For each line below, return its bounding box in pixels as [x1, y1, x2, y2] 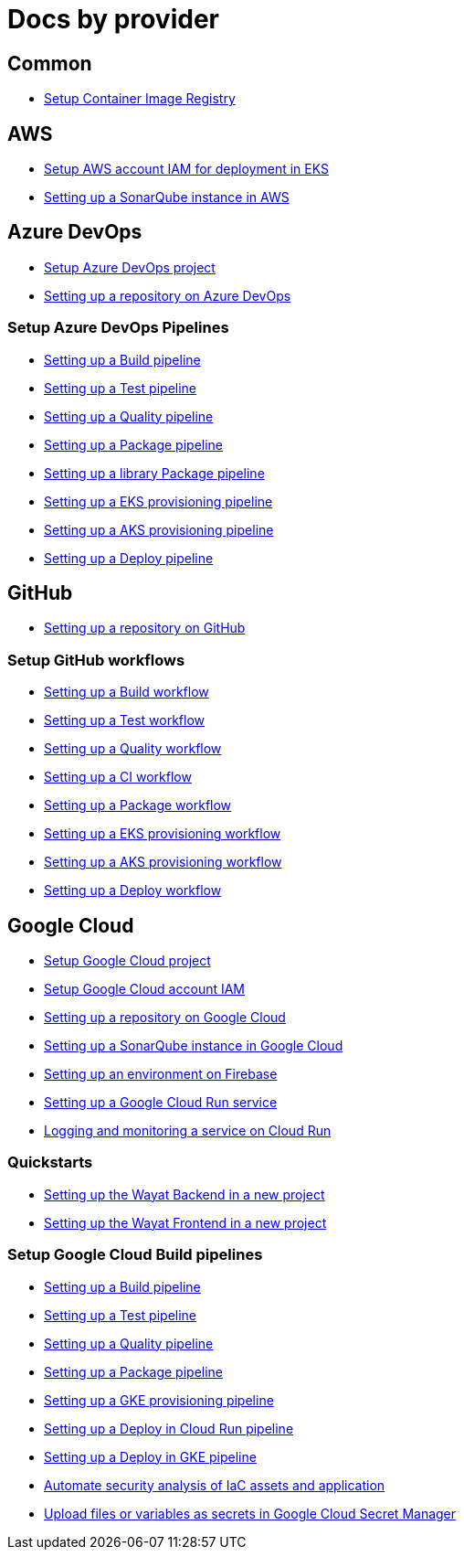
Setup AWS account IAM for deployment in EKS [44, 161, 329, 177]
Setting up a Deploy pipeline [44, 549, 214, 566]
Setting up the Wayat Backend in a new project [44, 1186, 325, 1202]
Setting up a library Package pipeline [44, 464, 265, 481]
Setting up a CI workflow [44, 769, 192, 785]
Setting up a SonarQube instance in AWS [44, 189, 290, 206]
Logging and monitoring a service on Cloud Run [44, 1123, 332, 1139]
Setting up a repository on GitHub [44, 620, 246, 636]
